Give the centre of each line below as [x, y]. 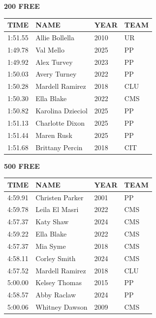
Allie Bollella [55, 37]
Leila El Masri [57, 209]
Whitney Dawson [62, 307]
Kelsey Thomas [59, 282]
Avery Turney [56, 74]
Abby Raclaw [56, 295]
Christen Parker [60, 197]
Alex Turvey [54, 62]
